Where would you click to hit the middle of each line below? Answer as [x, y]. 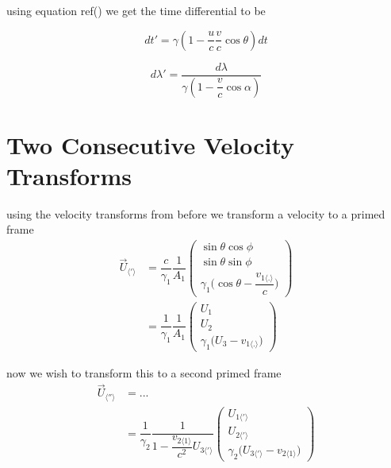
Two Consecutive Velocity [151, 144]
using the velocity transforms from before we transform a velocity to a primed [196, 213]
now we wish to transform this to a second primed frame [144, 372]
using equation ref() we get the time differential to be [136, 10]
